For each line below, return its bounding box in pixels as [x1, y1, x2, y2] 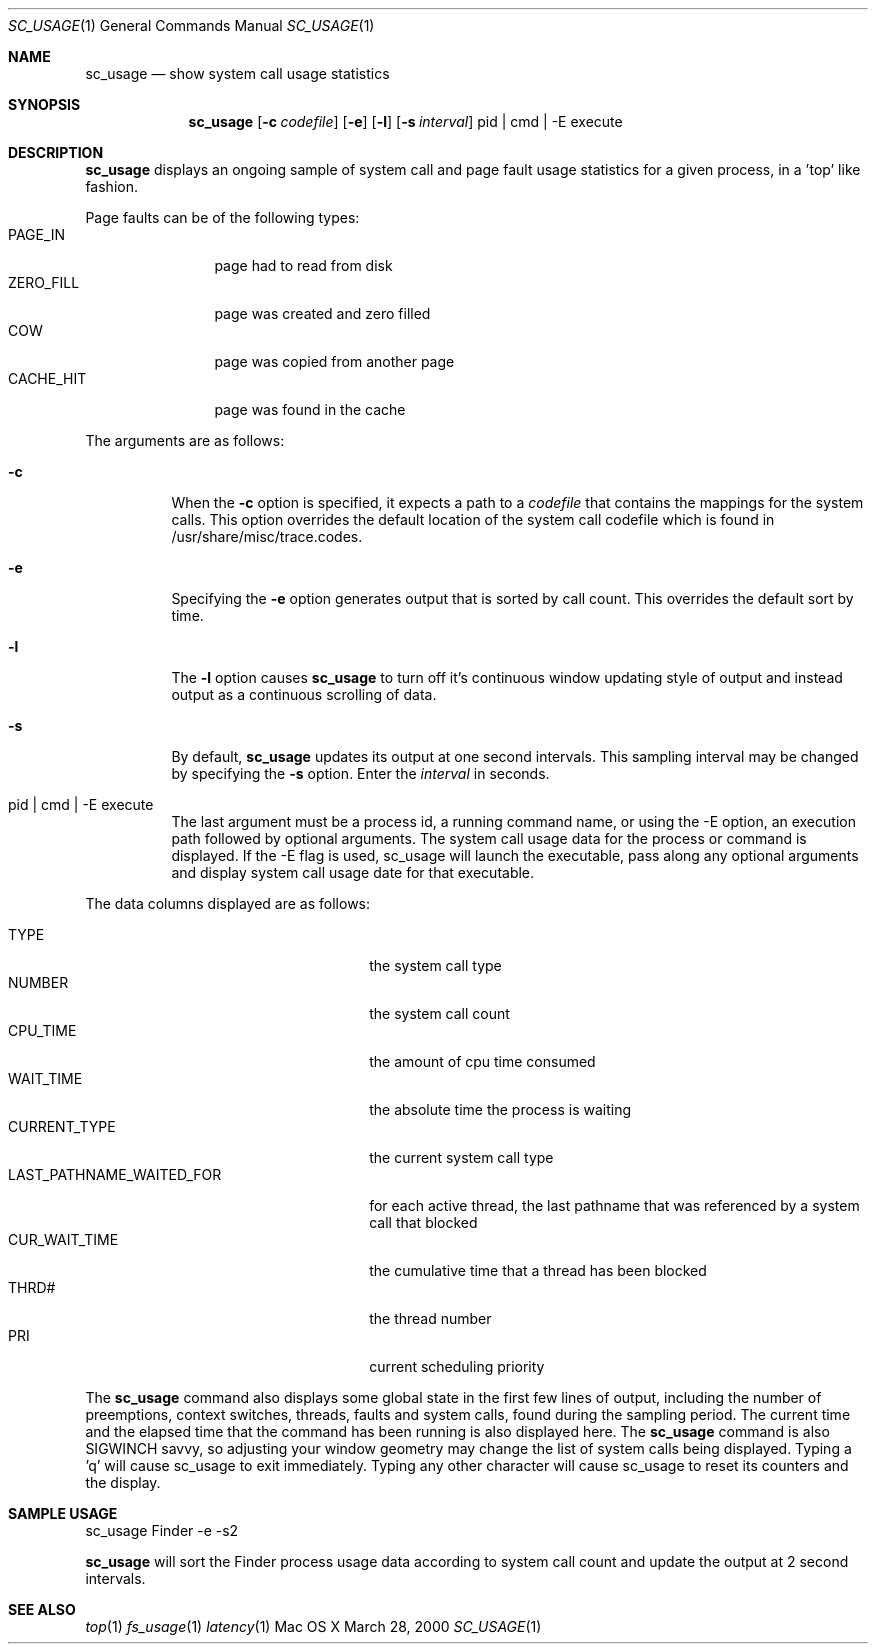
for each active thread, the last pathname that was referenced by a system [369, 1197, 860, 1214]
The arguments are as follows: [85, 432, 285, 449]
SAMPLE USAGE [8, 1505, 118, 1522]
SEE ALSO [8, 1601, 76, 1618]
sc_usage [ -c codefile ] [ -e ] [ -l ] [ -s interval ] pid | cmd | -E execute [188, 113, 623, 130]
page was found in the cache [214, 401, 406, 418]
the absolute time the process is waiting [369, 1101, 632, 1118]
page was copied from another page [214, 353, 455, 370]
